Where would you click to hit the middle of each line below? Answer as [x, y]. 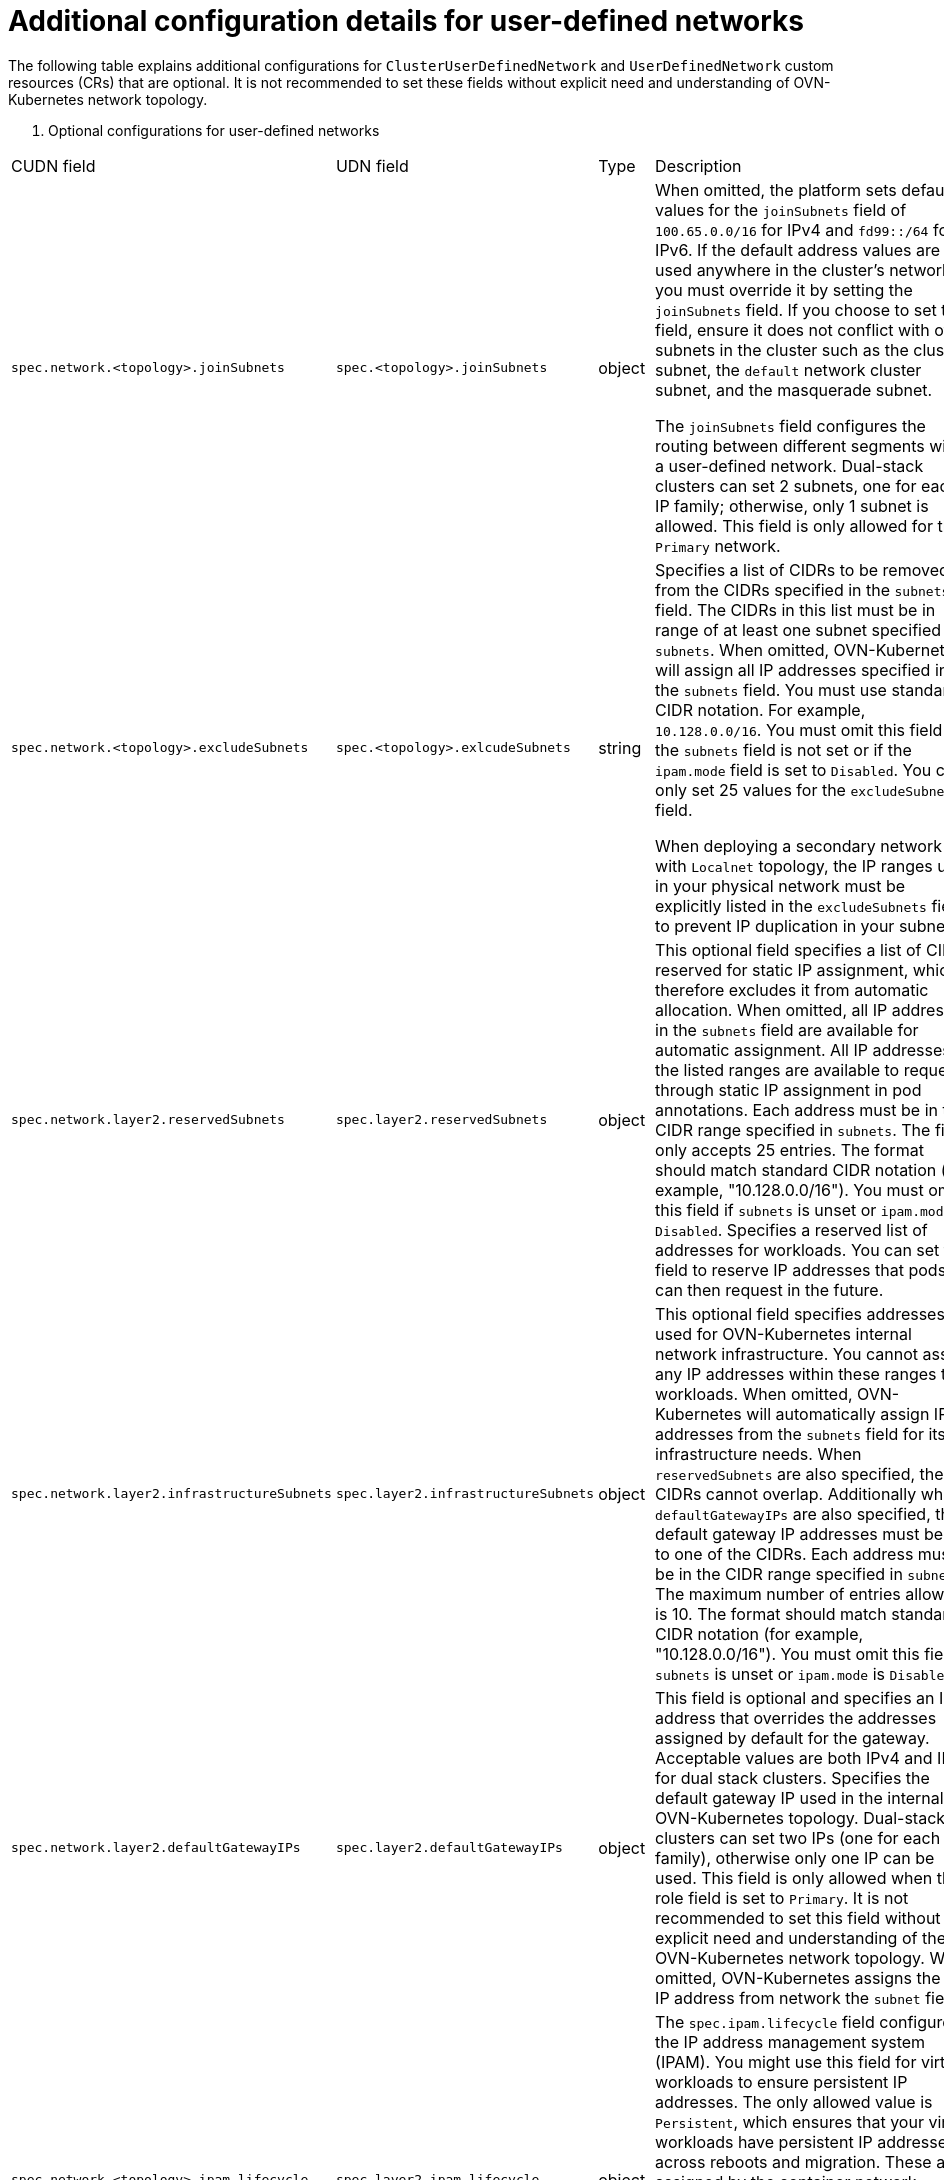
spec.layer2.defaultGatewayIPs [449, 1848]
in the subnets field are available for [787, 1029]
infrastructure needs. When [758, 1453]
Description [698, 165]
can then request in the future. [769, 1289]
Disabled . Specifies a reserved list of [791, 1229]
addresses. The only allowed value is [794, 2101]
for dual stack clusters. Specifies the [792, 1777]
